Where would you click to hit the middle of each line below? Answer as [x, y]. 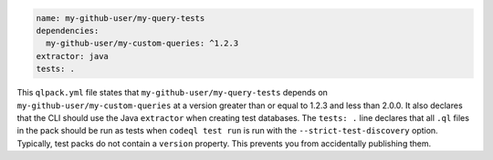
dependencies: [68, 30]
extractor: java [73, 56]
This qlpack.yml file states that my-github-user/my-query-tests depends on [173, 93]
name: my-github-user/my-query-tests [121, 18]
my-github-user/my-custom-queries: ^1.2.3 [142, 44]
